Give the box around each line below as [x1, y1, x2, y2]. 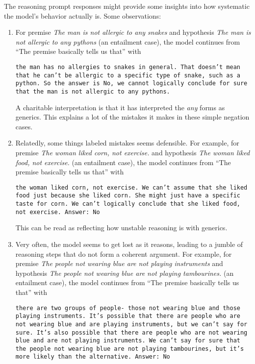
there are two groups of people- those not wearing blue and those [15, 304, 240, 312]
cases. [15, 121, 33, 131]
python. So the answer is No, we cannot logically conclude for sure [15, 80, 248, 87]
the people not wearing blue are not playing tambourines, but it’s [15, 345, 244, 352]
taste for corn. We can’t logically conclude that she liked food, [15, 200, 240, 208]
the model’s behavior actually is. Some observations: [4, 10, 161, 21]
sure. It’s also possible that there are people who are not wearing [15, 329, 248, 336]
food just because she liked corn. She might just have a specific [15, 192, 240, 199]
